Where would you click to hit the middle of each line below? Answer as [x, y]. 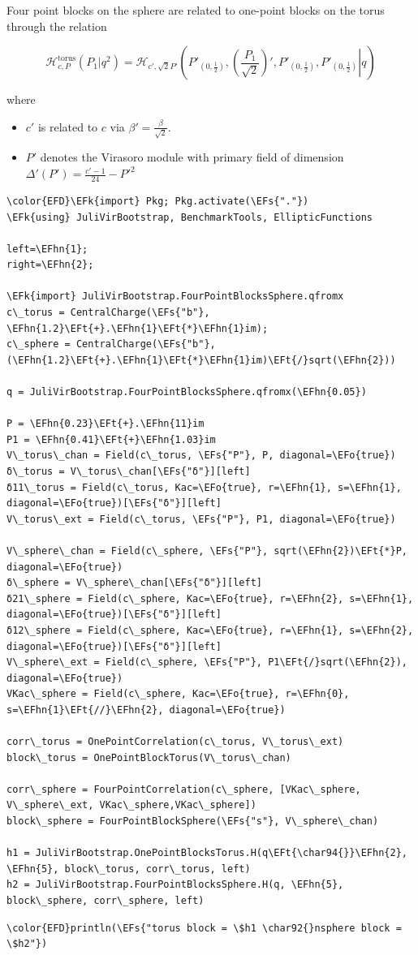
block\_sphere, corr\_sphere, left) [106, 901]
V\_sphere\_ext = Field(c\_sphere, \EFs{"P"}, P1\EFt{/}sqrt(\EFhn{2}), [207, 662]
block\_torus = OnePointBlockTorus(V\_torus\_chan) [149, 757]
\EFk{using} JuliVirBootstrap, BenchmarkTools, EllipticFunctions [190, 217]
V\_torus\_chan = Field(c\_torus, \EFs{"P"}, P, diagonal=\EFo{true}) [201, 456]
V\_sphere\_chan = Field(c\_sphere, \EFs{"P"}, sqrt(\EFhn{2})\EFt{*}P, [207, 551]
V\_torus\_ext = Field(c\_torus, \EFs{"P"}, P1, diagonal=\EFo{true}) [201, 519]
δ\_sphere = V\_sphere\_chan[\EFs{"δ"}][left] [134, 583]
